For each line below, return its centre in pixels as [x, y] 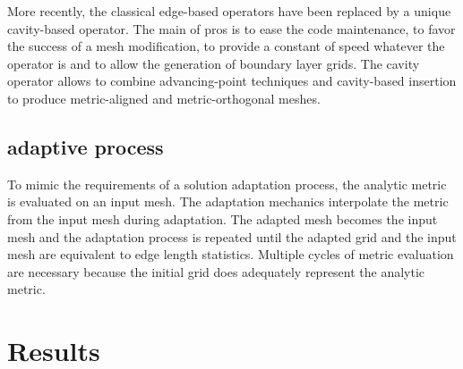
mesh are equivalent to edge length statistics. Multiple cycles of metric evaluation [231, 254]
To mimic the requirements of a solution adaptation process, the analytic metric [227, 184]
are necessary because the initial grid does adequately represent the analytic [216, 271]
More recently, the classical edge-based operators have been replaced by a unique [229, 11]
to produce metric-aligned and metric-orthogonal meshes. [164, 98]
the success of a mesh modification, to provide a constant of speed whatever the [226, 46]
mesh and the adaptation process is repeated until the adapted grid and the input [232, 236]
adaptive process [86, 146]
